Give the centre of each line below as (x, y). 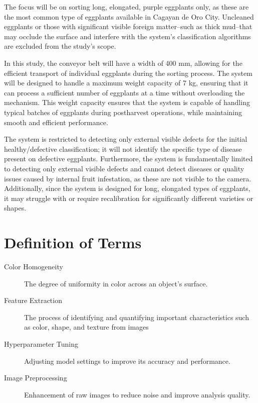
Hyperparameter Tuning (41, 343)
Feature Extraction (33, 300)
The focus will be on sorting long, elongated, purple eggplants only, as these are (126, 7)
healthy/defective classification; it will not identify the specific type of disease (123, 148)
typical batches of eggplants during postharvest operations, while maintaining (123, 112)
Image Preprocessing (36, 378)
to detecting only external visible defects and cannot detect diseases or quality (124, 168)
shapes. (15, 208)
